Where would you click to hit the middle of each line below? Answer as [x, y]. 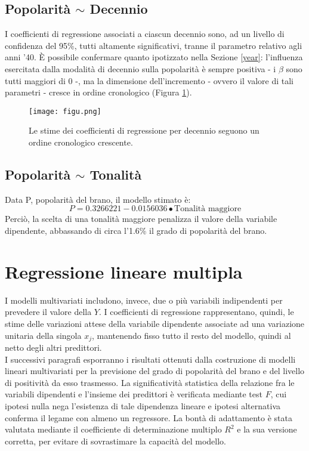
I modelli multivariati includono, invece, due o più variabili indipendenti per [144, 300]
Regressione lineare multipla [124, 271]
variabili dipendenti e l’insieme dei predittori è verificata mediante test [134, 394]
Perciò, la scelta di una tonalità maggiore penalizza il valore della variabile [141, 219]
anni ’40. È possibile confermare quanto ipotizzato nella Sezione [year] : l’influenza [154, 57]
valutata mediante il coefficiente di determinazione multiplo [113, 429]
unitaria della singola [43, 335]
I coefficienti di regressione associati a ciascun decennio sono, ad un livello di [145, 34]
